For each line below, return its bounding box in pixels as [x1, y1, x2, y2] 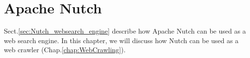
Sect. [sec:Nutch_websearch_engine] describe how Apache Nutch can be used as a [4, 26, 246, 36]
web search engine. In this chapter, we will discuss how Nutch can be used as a [4, 35, 239, 45]
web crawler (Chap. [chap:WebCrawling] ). [4, 45, 126, 55]
